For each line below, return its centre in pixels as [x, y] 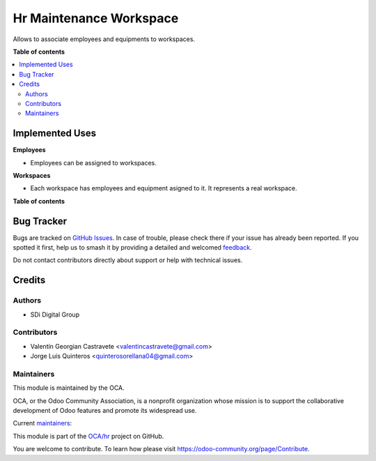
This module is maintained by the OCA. [69, 388]
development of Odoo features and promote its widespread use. [105, 411]
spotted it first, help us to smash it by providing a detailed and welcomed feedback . [132, 248]
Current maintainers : [42, 423]
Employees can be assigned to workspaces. [93, 163]
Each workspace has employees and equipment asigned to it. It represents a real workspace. [164, 188]
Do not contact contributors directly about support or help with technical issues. [128, 260]
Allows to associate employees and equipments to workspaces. [104, 39]
